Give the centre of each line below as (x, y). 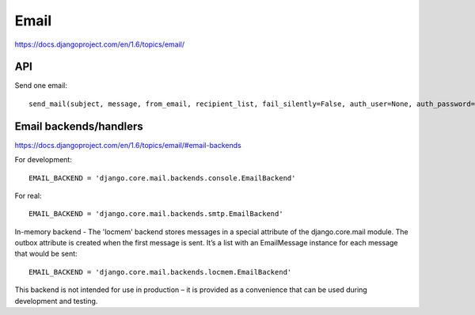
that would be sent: (46, 254)
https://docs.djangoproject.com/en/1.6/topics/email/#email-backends (128, 145)
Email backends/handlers (79, 126)
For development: (44, 160)
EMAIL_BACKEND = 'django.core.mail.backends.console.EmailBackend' (162, 178)
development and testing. (56, 301)
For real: (28, 195)
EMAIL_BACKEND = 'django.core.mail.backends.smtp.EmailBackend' (156, 214)
